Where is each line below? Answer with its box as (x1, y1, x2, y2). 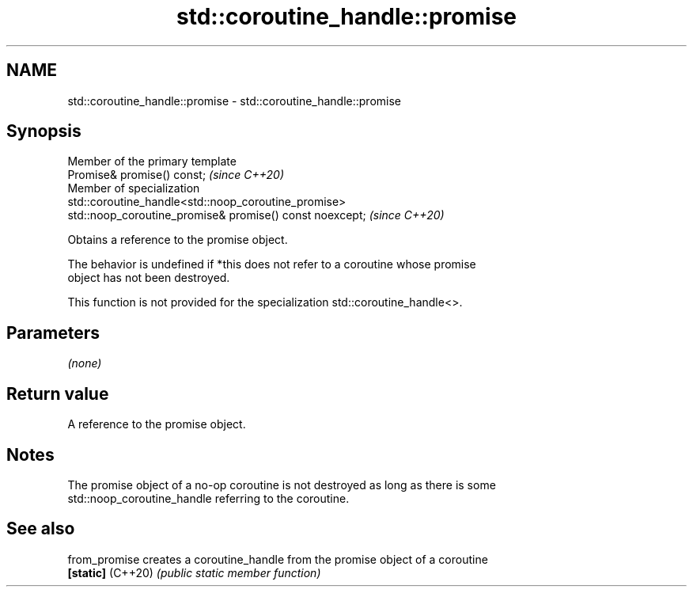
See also (6, 519, 75, 539)
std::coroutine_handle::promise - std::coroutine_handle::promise (67, 93, 402, 108)
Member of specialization (67, 181, 200, 196)
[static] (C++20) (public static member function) (67, 565, 321, 580)
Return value (6, 383, 109, 404)
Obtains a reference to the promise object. (67, 233, 288, 247)
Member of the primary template (67, 154, 237, 169)
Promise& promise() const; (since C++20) (67, 168, 285, 182)
